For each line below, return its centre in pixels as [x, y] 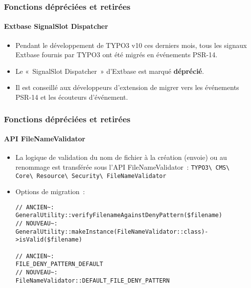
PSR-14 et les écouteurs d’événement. [72, 97]
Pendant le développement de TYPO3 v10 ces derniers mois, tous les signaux [131, 45]
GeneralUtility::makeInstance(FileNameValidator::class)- [112, 232]
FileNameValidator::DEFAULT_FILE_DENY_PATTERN [92, 280]
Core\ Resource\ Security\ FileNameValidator [91, 176]
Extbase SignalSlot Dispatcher [56, 26]
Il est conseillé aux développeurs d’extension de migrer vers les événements [127, 87]
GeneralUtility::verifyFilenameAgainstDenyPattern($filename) [119, 215]
